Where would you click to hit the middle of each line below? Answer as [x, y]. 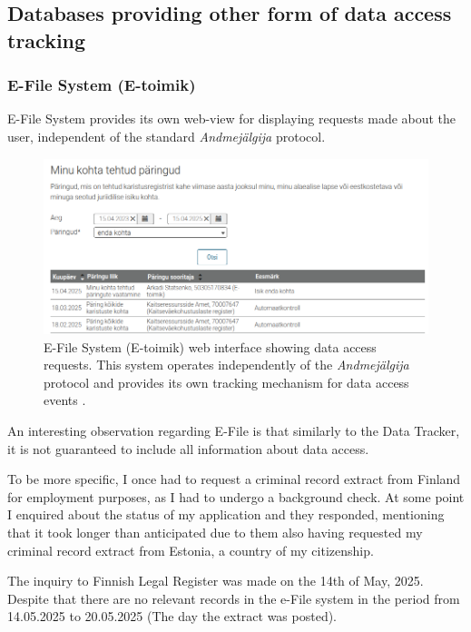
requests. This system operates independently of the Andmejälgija [226, 365]
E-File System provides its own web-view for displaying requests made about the [232, 118]
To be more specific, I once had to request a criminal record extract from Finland [234, 479]
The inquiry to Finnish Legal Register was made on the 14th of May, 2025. [216, 581]
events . [65, 400]
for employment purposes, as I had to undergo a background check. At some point [236, 496]
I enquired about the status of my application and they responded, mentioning [226, 514]
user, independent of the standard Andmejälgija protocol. [167, 136]
